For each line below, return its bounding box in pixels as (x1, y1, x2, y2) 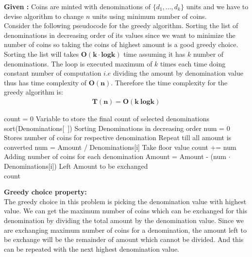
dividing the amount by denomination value (113, 68, 244, 78)
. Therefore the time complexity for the (111, 77, 228, 87)
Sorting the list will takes (4, 48, 79, 59)
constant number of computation (4, 68, 101, 78)
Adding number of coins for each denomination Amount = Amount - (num (4, 151, 226, 161)
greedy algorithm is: (4, 87, 63, 97)
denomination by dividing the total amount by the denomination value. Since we (4, 215, 244, 225)
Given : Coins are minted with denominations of (4, 1, 151, 11)
